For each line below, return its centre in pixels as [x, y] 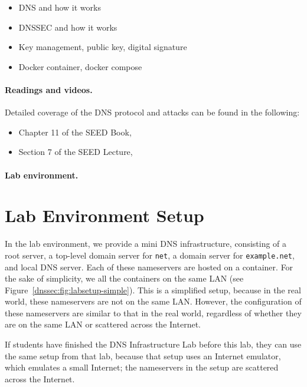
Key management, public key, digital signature [103, 47]
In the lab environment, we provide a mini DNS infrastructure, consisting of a [146, 244]
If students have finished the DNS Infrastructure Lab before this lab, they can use [153, 344]
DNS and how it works [60, 7]
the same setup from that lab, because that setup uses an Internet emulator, [143, 355]
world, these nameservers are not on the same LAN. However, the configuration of [153, 301]
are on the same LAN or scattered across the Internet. [103, 324]
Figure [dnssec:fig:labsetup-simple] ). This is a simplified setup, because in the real [153, 290]
